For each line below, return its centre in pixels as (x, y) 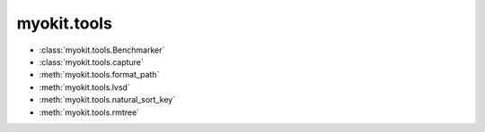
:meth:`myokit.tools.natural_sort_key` (107, 100)
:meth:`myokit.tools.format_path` (99, 75)
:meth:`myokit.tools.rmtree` (89, 112)
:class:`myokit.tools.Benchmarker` (102, 50)
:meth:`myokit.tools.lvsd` (84, 87)
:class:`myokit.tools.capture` (91, 62)
